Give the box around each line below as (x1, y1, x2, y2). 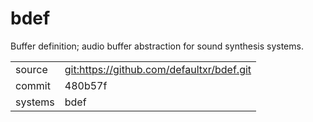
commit (15, 78, 51, 92)
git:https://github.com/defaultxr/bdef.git (64, 62, 252, 76)
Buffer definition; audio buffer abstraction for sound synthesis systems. (10, 40, 304, 52)
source (15, 62, 48, 76)
